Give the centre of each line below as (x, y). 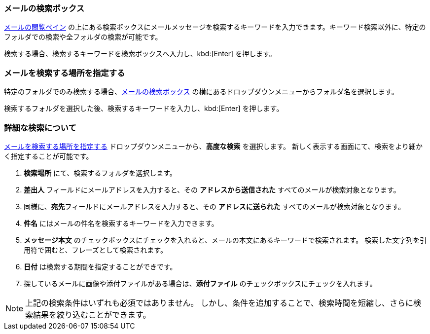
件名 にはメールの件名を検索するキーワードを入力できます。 (121, 223)
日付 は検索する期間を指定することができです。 (100, 266)
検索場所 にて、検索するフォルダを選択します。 (100, 173)
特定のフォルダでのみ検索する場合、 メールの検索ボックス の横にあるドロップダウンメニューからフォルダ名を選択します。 (201, 92)
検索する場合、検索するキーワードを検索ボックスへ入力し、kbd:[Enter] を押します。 (140, 54)
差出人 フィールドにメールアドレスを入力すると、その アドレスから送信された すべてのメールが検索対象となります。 (212, 189)
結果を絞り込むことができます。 (92, 315)
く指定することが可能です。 (49, 156)
